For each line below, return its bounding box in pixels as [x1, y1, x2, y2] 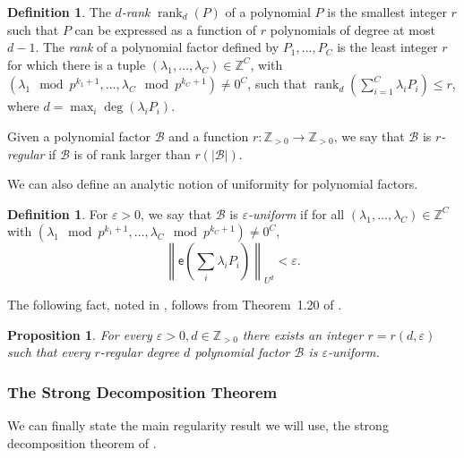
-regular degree [99, 343, 180, 361]
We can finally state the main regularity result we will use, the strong [7, 416, 389, 435]
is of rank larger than [73, 144, 191, 163]
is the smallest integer [327, 3, 447, 21]
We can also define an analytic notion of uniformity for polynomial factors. [7, 174, 418, 193]
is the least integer [337, 38, 438, 56]
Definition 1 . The [7, 3, 111, 21]
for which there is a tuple [7, 55, 146, 73]
